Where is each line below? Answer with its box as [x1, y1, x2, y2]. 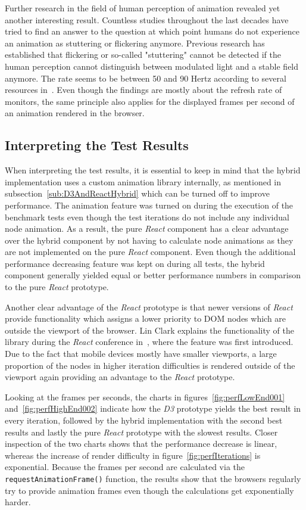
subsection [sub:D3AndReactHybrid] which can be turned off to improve [5, 187, 270, 200]
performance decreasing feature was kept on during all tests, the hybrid [5, 257, 265, 269]
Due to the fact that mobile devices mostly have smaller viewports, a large [5, 347, 277, 360]
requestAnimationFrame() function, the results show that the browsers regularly [5, 472, 301, 484]
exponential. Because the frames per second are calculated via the [5, 461, 245, 473]
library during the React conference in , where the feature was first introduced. [5, 335, 293, 348]
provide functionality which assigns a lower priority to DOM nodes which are [5, 312, 286, 325]
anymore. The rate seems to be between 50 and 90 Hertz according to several [5, 71, 286, 84]
